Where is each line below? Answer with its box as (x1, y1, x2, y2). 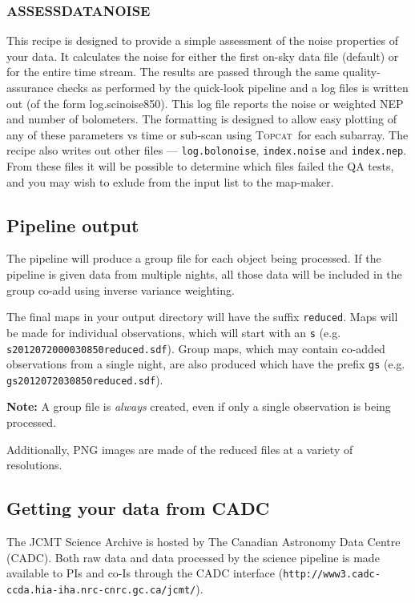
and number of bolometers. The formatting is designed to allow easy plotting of (6, 111, 397, 127)
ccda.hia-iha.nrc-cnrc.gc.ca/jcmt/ (6, 584, 196, 596)
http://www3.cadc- (283, 569, 381, 581)
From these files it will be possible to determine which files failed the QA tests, (6, 158, 394, 175)
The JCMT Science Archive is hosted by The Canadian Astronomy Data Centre (6, 533, 401, 550)
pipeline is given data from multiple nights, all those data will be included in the (6, 266, 402, 283)
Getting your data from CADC (6, 496, 270, 521)
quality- (342, 63, 381, 80)
